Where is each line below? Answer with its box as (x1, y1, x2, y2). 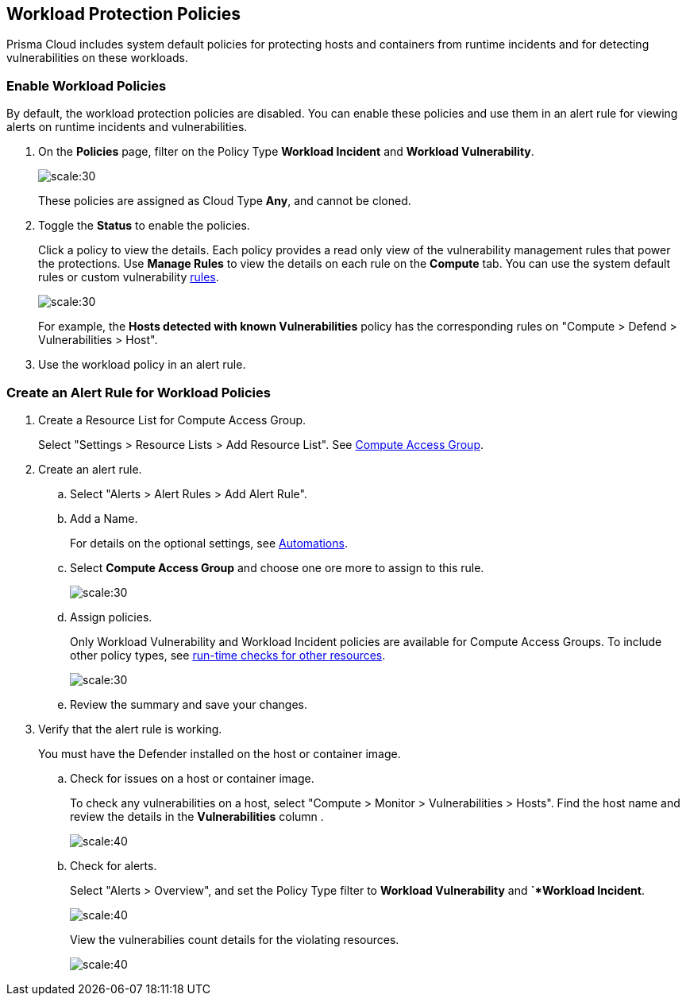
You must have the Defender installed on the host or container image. (38, 746, 401, 760)
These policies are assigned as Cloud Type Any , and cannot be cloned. (38, 194, 411, 208)
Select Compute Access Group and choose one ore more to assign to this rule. (70, 560, 484, 575)
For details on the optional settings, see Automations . (70, 536, 348, 550)
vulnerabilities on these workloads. (6, 51, 188, 65)
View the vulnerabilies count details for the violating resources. (70, 932, 399, 946)
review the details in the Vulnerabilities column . (70, 809, 324, 823)
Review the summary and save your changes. (70, 697, 308, 711)
